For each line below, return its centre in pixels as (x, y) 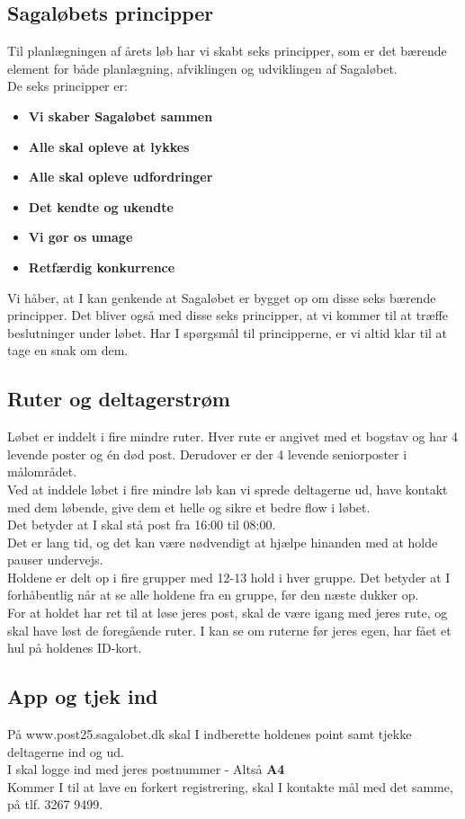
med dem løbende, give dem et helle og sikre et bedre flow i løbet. (189, 507)
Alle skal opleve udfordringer (121, 177)
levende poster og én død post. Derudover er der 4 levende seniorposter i (207, 454)
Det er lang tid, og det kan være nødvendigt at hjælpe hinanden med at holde (223, 542)
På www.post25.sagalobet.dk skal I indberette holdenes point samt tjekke (210, 734)
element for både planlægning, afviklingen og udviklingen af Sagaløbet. (202, 68)
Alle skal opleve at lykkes (109, 146)
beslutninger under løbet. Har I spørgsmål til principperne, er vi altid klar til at (228, 332)
